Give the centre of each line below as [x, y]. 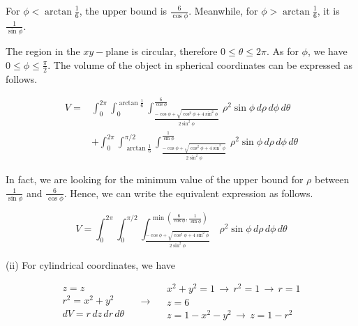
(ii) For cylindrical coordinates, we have [91, 264]
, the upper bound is [123, 10]
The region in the [43, 51]
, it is [328, 10]
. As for [282, 51]
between [332, 179]
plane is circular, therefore [162, 51]
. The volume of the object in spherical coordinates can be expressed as [200, 64]
